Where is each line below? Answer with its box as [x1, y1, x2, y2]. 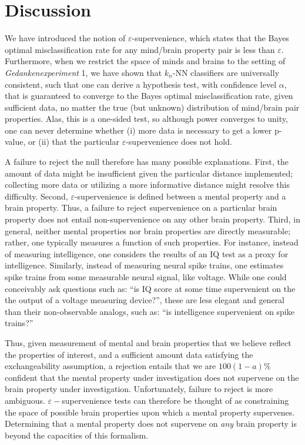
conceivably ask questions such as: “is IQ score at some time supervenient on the [5, 282, 296, 294]
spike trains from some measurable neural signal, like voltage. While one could [5, 271, 287, 283]
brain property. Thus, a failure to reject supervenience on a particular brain [5, 201, 277, 214]
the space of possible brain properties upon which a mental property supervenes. [5, 406, 295, 418]
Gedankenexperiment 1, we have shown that [5, 66, 162, 78]
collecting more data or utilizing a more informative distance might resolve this [5, 178, 290, 191]
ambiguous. [5, 394, 45, 406]
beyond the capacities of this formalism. [5, 429, 149, 441]
